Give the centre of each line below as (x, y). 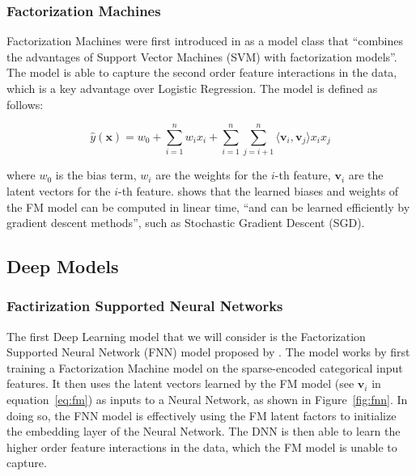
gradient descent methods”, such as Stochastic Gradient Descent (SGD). (186, 223)
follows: (25, 104)
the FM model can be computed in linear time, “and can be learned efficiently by (208, 206)
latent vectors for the (59, 190)
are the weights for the (212, 175)
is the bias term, (96, 175)
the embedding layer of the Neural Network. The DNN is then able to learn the (204, 431)
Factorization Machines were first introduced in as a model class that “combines (205, 41)
